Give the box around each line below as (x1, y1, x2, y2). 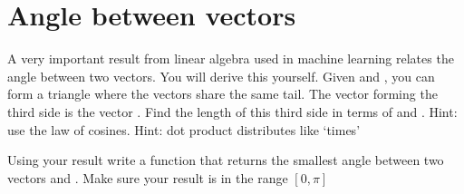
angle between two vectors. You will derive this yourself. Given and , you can (7, 66, 435, 85)
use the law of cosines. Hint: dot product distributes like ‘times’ (7, 120, 361, 139)
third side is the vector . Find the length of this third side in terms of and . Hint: (7, 102, 458, 121)
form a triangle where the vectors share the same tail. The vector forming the (7, 84, 438, 103)
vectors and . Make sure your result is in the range (7, 168, 288, 187)
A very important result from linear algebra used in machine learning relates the (7, 49, 454, 68)
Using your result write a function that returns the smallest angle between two (7, 150, 444, 170)
